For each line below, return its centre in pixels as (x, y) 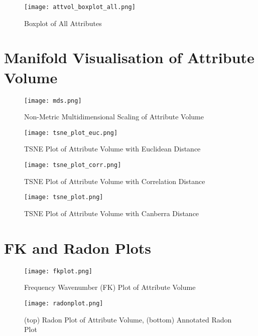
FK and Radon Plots (78, 247)
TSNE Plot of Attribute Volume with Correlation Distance (115, 181)
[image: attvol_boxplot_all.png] (80, 7)
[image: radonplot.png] (64, 303)
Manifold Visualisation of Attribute (129, 57)
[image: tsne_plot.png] (64, 197)
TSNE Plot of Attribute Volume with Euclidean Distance (112, 149)
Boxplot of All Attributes (63, 23)
